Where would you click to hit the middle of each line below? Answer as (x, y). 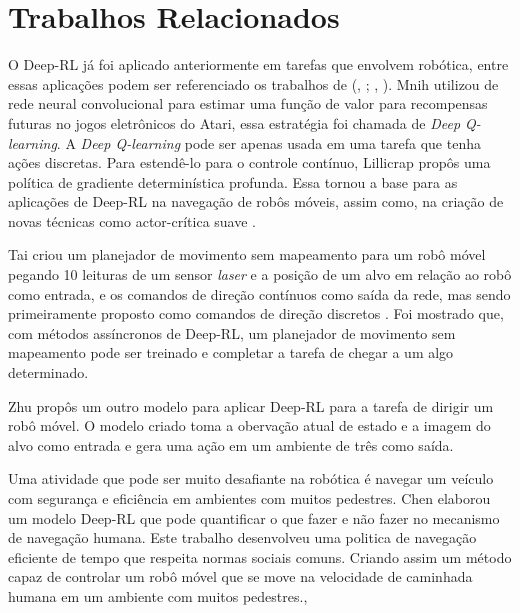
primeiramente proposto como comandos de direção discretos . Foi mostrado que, (256, 313)
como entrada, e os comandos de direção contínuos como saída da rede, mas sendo (259, 293)
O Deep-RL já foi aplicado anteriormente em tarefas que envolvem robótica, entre (258, 64)
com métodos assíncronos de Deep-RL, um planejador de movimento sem (232, 332)
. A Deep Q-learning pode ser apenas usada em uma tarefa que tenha (268, 142)
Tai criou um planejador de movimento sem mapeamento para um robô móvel (247, 254)
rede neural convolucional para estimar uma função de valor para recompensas (248, 103)
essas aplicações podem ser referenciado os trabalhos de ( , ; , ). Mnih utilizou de (253, 83)
